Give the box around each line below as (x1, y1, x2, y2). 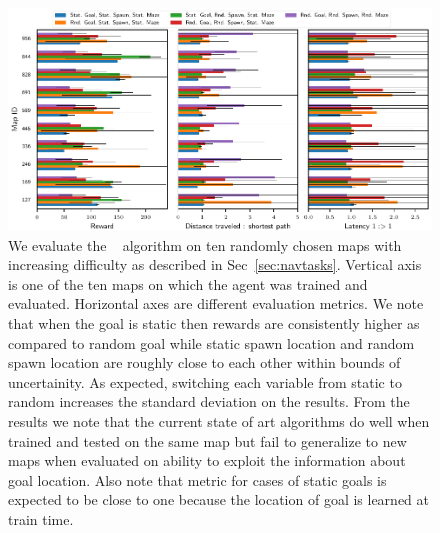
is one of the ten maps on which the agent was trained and (8, 273, 368, 294)
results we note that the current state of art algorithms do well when (8, 411, 430, 432)
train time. (8, 508, 74, 529)
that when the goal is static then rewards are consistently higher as (8, 313, 420, 334)
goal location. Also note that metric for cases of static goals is (8, 469, 387, 490)
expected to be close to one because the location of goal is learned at (8, 489, 429, 510)
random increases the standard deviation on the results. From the (8, 391, 410, 412)
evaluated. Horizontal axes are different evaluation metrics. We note (8, 293, 424, 314)
